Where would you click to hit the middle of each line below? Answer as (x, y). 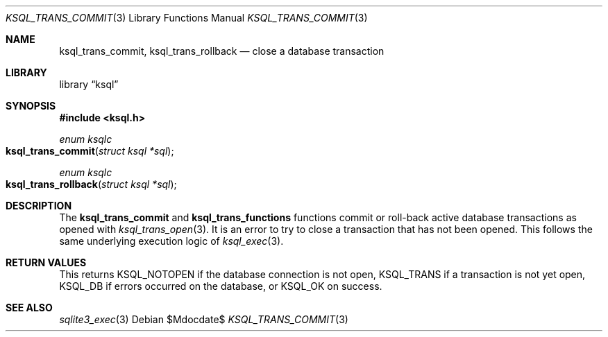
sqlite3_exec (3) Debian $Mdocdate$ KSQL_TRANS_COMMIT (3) (204, 319)
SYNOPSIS (31, 106)
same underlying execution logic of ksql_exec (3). (171, 241)
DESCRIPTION (39, 206)
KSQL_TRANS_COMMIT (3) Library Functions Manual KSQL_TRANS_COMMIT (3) (187, 18)
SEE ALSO (29, 308)
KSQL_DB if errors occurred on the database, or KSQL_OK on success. (221, 286)
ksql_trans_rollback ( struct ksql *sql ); (91, 184)
